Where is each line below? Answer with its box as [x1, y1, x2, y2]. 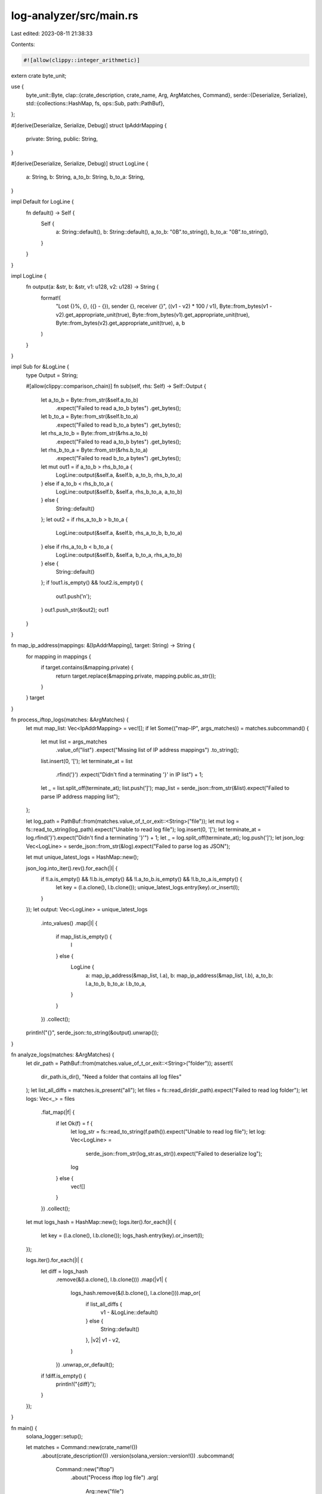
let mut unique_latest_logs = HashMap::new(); [26, 853, 139, 861]
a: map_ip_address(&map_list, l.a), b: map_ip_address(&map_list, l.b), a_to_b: [85, 972, 274, 979]
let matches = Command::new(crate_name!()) [26, 1444, 138, 1451]
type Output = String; [26, 371, 78, 379]
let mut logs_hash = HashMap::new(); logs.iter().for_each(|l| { [26, 1219, 177, 1226]
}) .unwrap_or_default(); [55, 1361, 114, 1369]
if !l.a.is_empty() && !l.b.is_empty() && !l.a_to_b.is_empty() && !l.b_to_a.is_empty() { [41, 875, 243, 883]
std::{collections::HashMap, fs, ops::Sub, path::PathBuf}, [26, 100, 165, 107]
